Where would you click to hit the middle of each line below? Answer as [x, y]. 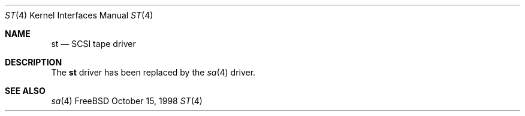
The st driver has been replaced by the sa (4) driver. [153, 72]
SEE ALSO [25, 91]
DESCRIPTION [34, 62]
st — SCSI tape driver [93, 44]
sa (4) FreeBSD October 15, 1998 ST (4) [127, 101]
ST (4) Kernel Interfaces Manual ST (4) [79, 15]
